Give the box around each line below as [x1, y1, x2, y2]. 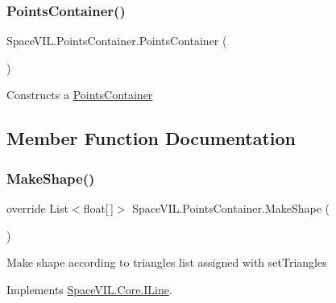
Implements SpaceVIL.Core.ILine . [6, 280, 172, 297]
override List [6, 200, 68, 216]
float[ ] [83, 200, 114, 216]
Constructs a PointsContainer [6, 86, 153, 103]
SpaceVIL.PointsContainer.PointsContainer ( [6, 32, 227, 49]
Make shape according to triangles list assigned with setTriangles [6, 254, 327, 271]
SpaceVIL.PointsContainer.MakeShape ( [132, 200, 330, 216]
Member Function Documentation [6, 126, 297, 151]
